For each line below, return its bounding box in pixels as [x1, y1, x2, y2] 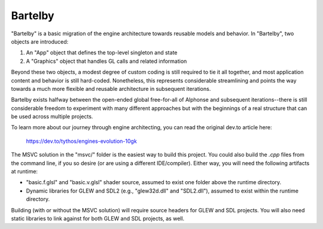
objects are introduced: [11, 38, 69, 45]
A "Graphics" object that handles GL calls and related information [26, 57, 187, 65]
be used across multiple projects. [11, 113, 93, 120]
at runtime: [11, 168, 38, 175]
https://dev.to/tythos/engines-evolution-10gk [26, 138, 137, 145]
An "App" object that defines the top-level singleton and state [26, 49, 178, 56]
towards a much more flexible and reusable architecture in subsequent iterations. [11, 85, 211, 92]
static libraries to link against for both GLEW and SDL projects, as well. [11, 215, 185, 222]
